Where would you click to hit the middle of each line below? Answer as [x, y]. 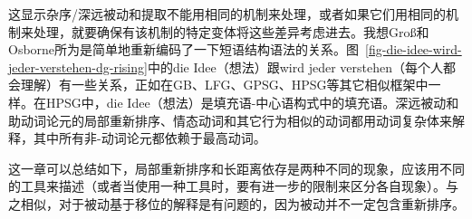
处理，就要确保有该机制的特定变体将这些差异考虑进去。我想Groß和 [231, 31]
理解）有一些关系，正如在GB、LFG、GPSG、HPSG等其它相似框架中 [224, 85]
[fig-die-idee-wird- [414, 49]
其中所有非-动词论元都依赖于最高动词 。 [149, 138]
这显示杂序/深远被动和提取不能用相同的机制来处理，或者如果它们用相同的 [227, 14]
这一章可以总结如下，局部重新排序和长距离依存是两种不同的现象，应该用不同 [236, 168]
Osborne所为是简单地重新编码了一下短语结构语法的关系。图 [184, 49]
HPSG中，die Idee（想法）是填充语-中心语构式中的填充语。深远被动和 [252, 102]
